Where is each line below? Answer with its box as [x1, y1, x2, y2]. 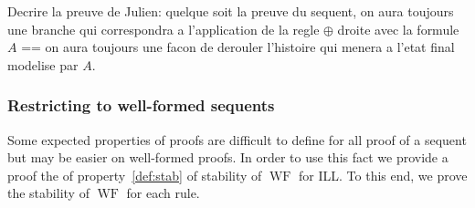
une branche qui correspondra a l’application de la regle [7, 19, 320, 38]
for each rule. [126, 183, 200, 203]
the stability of [7, 183, 90, 203]
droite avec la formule [337, 19, 459, 38]
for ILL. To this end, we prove [299, 165, 468, 184]
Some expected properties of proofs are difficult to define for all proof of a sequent [7, 130, 467, 149]
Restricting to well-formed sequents [7, 94, 275, 117]
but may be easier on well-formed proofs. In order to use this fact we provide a [7, 148, 449, 167]
